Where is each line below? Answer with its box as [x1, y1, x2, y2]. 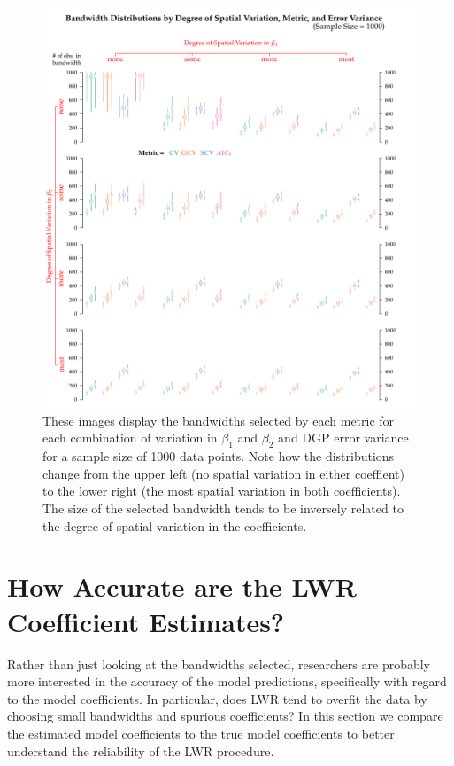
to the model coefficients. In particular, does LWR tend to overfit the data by [7, 689, 427, 707]
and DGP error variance [278, 428, 409, 447]
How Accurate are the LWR [7, 568, 357, 605]
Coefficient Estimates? [7, 603, 285, 639]
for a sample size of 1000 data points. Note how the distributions [42, 447, 395, 465]
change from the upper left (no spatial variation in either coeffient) [42, 464, 404, 482]
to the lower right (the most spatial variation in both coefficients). [42, 481, 401, 500]
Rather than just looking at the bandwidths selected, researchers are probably [7, 654, 431, 673]
